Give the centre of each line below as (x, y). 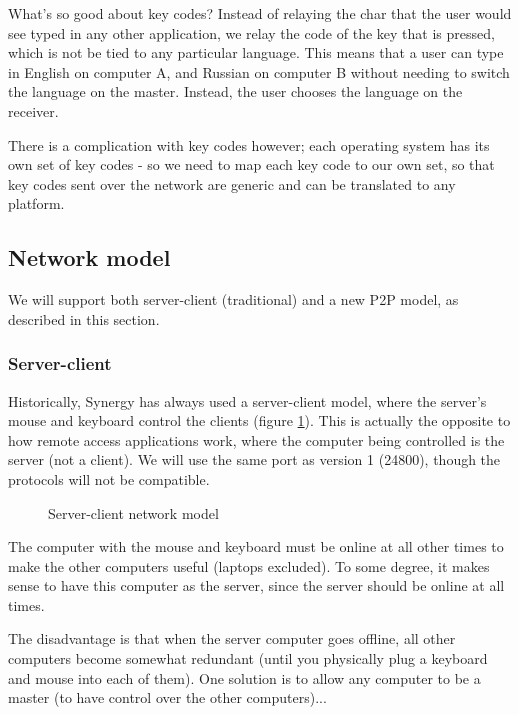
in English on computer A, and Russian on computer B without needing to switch (259, 71)
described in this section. (84, 318)
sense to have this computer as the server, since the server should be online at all (256, 585)
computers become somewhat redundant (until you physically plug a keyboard (248, 658)
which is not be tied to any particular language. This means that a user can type (256, 52)
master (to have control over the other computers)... (167, 697)
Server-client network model (133, 512)
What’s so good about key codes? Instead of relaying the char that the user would (260, 13)
